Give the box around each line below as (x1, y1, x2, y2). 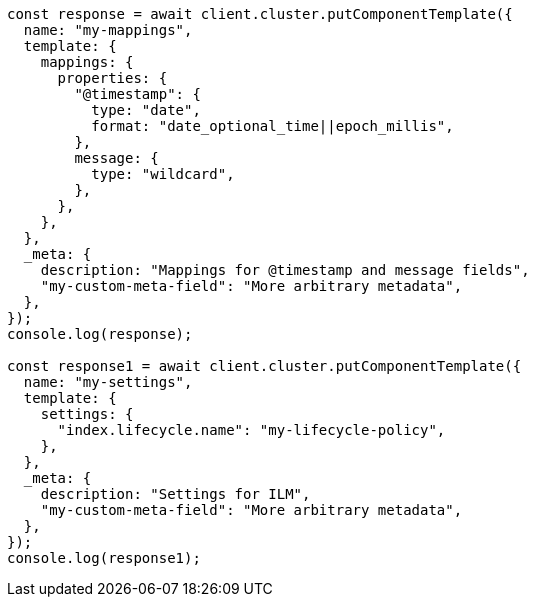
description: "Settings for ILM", (40, 486, 311, 502)
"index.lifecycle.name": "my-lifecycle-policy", (57, 422, 446, 438)
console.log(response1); (7, 550, 201, 566)
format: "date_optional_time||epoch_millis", (91, 118, 454, 134)
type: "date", (91, 102, 201, 118)
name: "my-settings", (23, 374, 193, 390)
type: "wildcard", (91, 166, 235, 182)
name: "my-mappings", (23, 22, 193, 38)
